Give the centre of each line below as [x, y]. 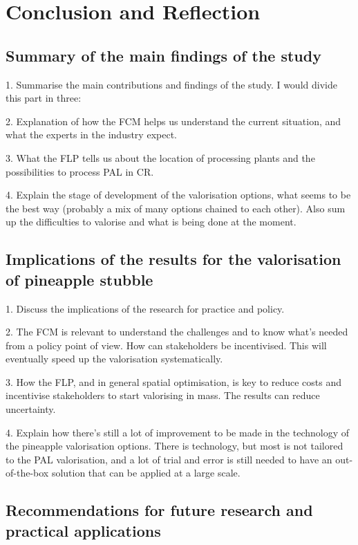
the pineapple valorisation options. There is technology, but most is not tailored [175, 446]
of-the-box [27, 473]
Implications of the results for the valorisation [173, 259]
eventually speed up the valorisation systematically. [114, 359]
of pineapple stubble [79, 279]
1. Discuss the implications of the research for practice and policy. [145, 308]
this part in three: [44, 98]
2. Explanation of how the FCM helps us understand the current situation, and [173, 121]
